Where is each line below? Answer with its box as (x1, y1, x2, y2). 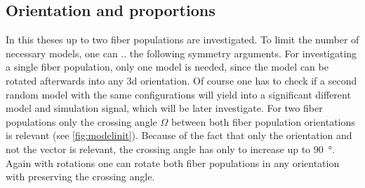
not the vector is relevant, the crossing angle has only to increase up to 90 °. (6, 141, 335, 156)
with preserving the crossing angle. (6, 169, 155, 184)
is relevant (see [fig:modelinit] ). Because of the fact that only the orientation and (6, 128, 352, 143)
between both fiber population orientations (171, 114, 355, 129)
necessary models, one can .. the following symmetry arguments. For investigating (6, 45, 357, 60)
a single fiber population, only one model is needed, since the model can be (6, 59, 328, 74)
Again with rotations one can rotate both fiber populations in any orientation (6, 155, 340, 170)
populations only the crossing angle (6, 114, 157, 129)
